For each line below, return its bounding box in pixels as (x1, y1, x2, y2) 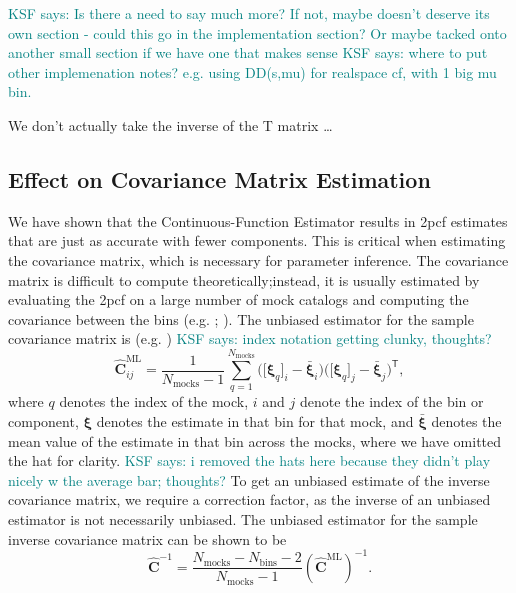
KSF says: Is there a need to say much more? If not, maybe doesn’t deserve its (8, 3, 490, 23)
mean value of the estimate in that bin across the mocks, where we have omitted (8, 430, 502, 451)
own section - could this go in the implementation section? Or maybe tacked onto (8, 22, 507, 43)
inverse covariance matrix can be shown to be (8, 528, 287, 549)
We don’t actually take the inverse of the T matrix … (8, 114, 333, 135)
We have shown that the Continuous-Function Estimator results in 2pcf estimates (8, 210, 508, 231)
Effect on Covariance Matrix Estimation (8, 163, 431, 194)
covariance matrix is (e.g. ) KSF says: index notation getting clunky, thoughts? (8, 328, 492, 349)
